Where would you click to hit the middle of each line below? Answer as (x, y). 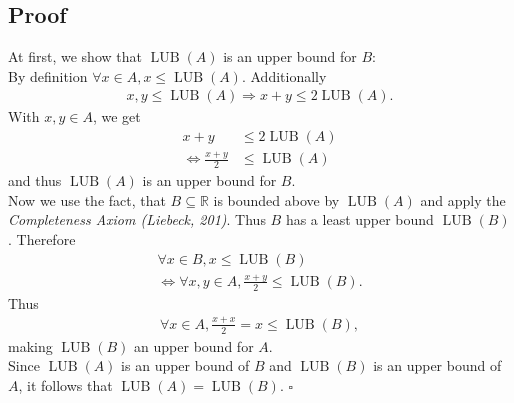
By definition (48, 75)
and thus (35, 180)
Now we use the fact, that (87, 199)
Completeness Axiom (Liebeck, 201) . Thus (137, 219)
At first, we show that (75, 56)
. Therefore (42, 239)
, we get (116, 116)
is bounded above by (276, 199)
